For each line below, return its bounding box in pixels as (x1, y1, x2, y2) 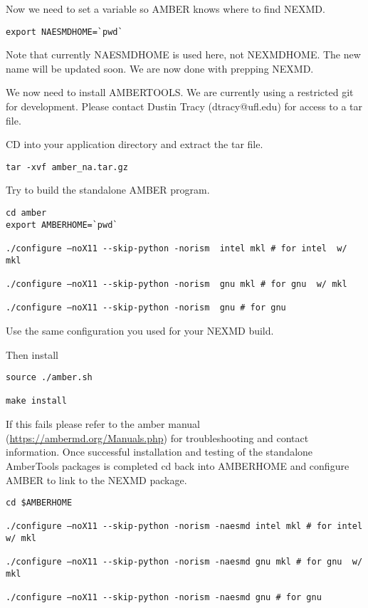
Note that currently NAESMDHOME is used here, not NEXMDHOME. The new (6, 47, 361, 62)
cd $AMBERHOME (6, 498, 73, 508)
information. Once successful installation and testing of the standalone (6, 444, 313, 459)
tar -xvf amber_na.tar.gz (6, 162, 128, 172)
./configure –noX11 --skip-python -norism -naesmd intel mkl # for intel (6, 521, 363, 532)
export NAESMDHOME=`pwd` (6, 26, 123, 37)
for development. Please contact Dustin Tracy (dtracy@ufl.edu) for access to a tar (6, 99, 362, 114)
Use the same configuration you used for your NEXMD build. (6, 323, 274, 337)
